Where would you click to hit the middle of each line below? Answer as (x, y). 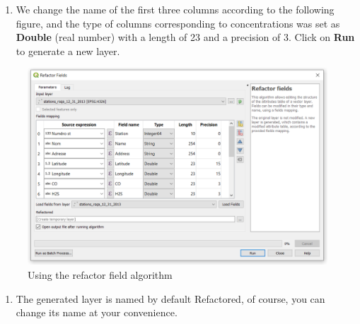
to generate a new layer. (68, 50)
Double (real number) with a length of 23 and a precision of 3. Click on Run (185, 37)
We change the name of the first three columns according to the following (175, 9)
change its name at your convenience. (97, 312)
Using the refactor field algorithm (100, 275)
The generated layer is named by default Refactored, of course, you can (170, 298)
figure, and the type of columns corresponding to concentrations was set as (178, 23)
